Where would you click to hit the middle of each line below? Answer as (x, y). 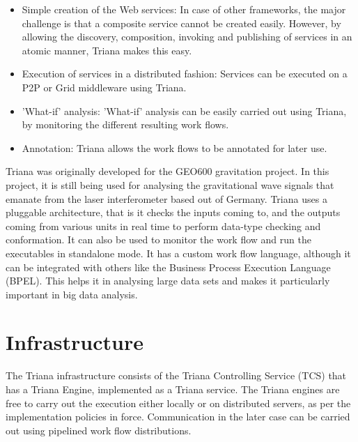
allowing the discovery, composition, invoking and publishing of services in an (187, 37)
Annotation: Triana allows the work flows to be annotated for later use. (174, 147)
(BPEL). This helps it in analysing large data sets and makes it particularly (168, 281)
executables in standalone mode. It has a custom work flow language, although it (178, 253)
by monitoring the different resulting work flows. (125, 124)
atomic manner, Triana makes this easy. (107, 50)
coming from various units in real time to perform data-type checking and (163, 226)
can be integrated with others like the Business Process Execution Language (168, 267)
